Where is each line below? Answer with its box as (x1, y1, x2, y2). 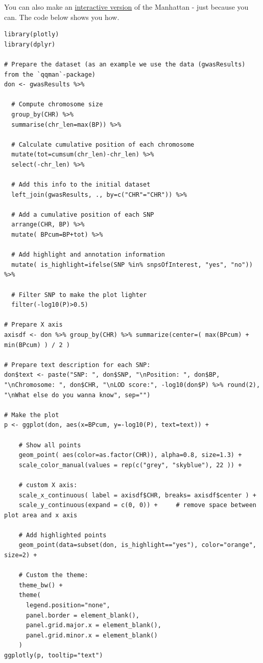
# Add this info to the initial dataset (11, 181, 151, 189)
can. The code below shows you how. (4, 11, 119, 22)
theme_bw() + (18, 581, 63, 589)
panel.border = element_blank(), (26, 611, 139, 619)
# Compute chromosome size (11, 101, 103, 108)
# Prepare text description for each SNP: (4, 361, 151, 369)
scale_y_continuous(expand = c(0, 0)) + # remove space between (18, 501, 256, 509)
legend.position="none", (26, 602, 110, 609)
